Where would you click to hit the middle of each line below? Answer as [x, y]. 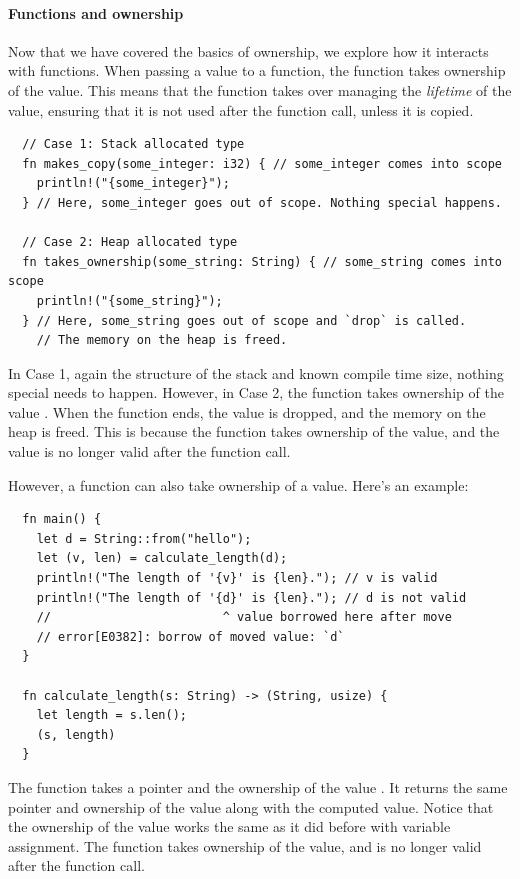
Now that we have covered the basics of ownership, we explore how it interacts [248, 50]
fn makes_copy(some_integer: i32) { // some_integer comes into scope [262, 163]
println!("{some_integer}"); [133, 183]
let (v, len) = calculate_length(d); [162, 558]
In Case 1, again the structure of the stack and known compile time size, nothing [256, 372]
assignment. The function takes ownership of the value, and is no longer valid [245, 845]
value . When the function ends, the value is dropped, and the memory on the [247, 411]
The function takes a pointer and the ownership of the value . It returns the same [258, 786]
